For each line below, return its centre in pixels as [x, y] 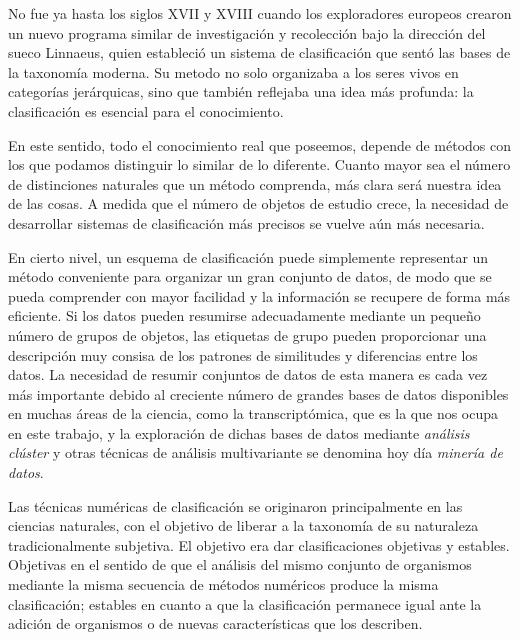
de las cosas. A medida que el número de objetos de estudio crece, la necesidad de [258, 203]
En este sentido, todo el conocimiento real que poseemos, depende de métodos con [260, 144]
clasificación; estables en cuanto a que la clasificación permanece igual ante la [245, 603]
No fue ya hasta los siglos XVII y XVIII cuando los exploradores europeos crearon [260, 13]
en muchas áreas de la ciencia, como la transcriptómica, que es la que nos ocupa [253, 413]
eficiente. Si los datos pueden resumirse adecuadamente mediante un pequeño [244, 315]
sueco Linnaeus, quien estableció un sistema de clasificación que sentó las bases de [259, 52]
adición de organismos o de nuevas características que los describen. [215, 623]
